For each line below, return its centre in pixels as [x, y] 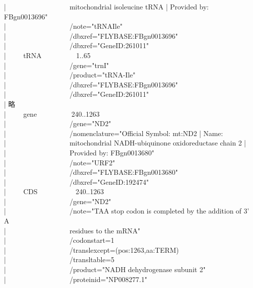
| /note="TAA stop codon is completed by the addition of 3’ [127, 211]
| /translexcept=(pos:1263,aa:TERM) [92, 250]
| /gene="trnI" [57, 65]
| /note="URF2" [60, 162]
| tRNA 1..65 [47, 55]
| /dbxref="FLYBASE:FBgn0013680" [91, 172]
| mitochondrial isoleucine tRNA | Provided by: [106, 6]
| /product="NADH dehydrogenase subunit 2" [105, 269]
